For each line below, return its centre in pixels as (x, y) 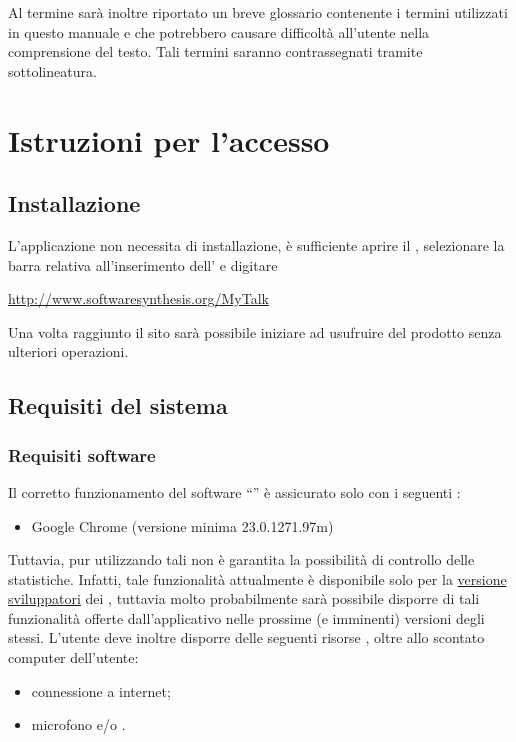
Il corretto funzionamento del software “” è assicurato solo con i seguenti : (234, 491)
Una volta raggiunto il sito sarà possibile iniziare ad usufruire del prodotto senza (255, 331)
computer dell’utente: (73, 657)
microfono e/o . (78, 724)
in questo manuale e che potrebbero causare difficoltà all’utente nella (219, 31)
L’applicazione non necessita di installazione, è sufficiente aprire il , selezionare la (256, 244)
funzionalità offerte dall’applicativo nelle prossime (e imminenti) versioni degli (246, 617)
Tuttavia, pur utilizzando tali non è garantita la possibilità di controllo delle (241, 559)
